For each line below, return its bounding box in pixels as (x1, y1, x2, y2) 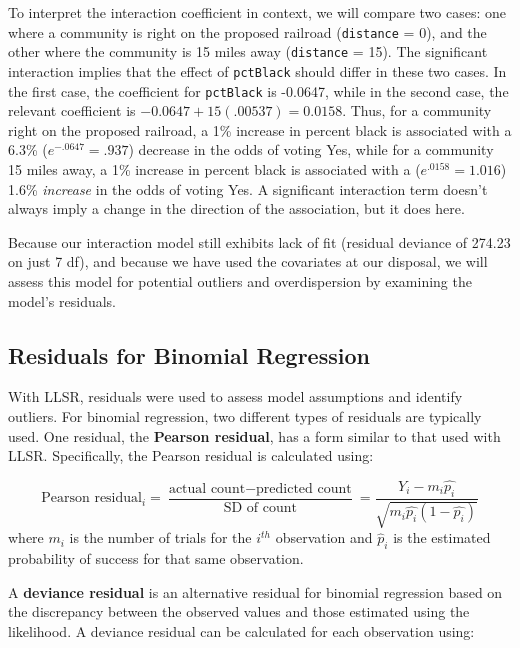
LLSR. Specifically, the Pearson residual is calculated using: (8, 445, 374, 466)
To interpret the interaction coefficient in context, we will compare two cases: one (8, 2, 507, 22)
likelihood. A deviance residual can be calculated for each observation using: (8, 620, 475, 641)
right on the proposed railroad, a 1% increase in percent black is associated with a (8, 119, 512, 140)
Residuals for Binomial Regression (8, 339, 370, 370)
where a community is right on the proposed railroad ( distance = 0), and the (8, 21, 487, 42)
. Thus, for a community (342, 100, 492, 121)
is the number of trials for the (69, 527, 252, 548)
